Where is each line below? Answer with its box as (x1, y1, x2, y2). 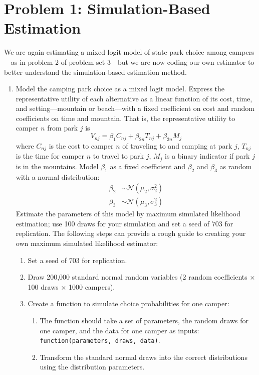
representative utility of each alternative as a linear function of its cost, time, (16, 93, 252, 103)
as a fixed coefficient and (110, 161, 185, 171)
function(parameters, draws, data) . (40, 335, 160, 345)
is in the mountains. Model (16, 161, 99, 171)
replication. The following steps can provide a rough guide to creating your (16, 228, 246, 238)
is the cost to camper (49, 140, 114, 151)
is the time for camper (16, 151, 85, 161)
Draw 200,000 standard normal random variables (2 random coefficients (28, 272, 247, 282)
